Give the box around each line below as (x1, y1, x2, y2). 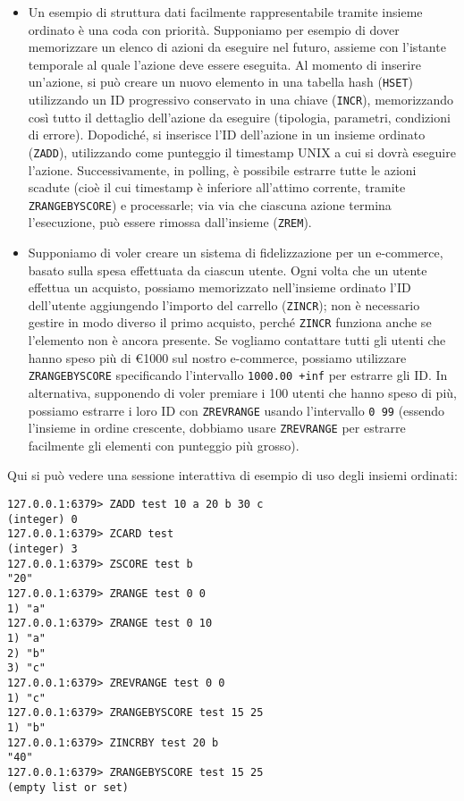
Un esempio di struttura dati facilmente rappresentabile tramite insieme (28, 3, 423, 21)
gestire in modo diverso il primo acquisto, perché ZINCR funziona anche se (28, 313, 432, 332)
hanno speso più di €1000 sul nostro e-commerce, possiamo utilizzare (28, 348, 407, 367)
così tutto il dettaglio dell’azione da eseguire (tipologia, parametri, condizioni (28, 107, 451, 126)
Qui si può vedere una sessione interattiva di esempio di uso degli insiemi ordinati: (7, 466, 458, 485)
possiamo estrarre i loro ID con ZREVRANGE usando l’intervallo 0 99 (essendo (28, 400, 445, 419)
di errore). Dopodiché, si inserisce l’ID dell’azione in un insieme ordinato (28, 125, 426, 144)
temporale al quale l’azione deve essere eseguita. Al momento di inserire (28, 55, 421, 73)
